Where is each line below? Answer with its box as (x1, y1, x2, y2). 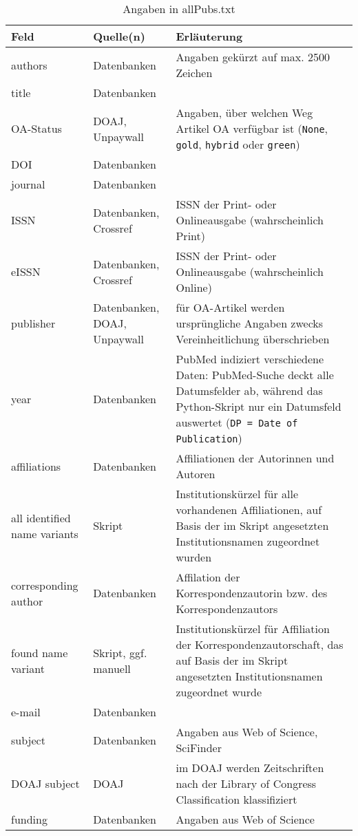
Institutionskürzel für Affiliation (176, 621, 330, 636)
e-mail (11, 704, 41, 720)
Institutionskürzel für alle (176, 486, 299, 502)
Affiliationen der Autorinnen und (176, 450, 335, 466)
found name (11, 644, 68, 661)
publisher (11, 315, 56, 331)
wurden (176, 549, 212, 565)
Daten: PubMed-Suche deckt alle (176, 367, 334, 383)
